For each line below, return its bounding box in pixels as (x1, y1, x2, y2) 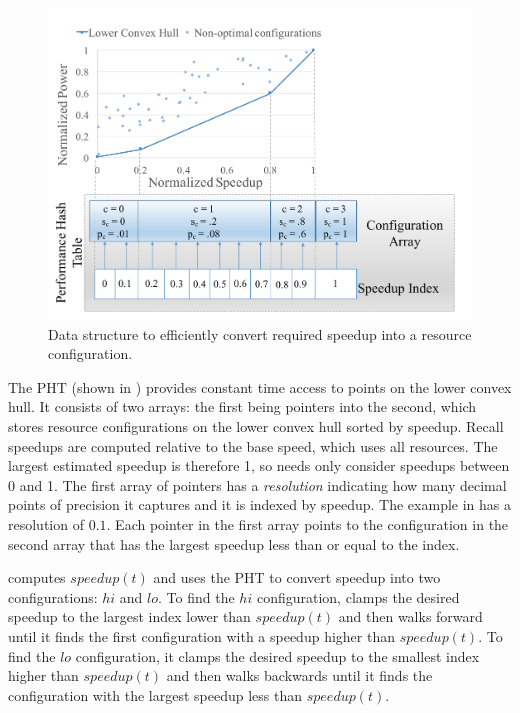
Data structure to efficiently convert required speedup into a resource (48, 323, 472, 344)
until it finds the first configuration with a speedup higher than (8, 626, 395, 646)
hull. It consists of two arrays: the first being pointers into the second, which (8, 396, 477, 417)
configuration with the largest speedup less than (8, 684, 303, 705)
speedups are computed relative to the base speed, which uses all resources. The (8, 435, 498, 456)
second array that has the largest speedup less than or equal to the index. (8, 533, 460, 554)
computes (8, 567, 66, 588)
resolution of (8, 514, 84, 535)
